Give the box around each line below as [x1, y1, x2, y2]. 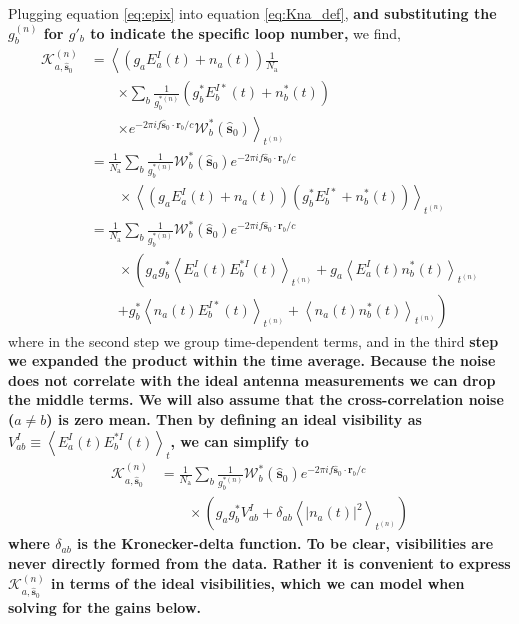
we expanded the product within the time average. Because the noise [8, 350, 496, 371]
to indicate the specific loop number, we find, [90, 22, 401, 43]
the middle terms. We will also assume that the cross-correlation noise [8, 389, 504, 410]
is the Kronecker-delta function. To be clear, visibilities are [77, 533, 494, 554]
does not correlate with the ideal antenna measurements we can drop [8, 369, 496, 390]
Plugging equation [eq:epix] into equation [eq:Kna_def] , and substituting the [8, 3, 497, 23]
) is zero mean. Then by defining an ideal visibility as [46, 408, 422, 429]
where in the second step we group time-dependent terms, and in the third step [8, 330, 499, 351]
